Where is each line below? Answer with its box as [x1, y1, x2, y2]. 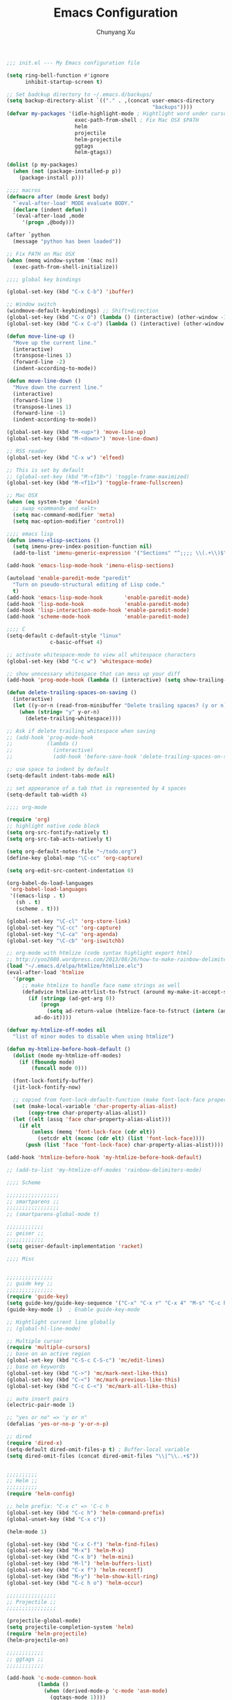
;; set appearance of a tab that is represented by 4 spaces [6, 785, 187, 792]
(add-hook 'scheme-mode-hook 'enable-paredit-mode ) [6, 614, 190, 621]
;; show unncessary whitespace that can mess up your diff [6, 670, 181, 677]
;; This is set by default [6, 467, 84, 474]
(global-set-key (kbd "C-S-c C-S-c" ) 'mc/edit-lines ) [6, 1357, 166, 1364]
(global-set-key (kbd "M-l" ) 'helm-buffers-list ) [6, 1560, 153, 1568]
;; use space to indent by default [6, 766, 109, 773]
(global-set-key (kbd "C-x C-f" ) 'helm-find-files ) [6, 1541, 159, 1547]
